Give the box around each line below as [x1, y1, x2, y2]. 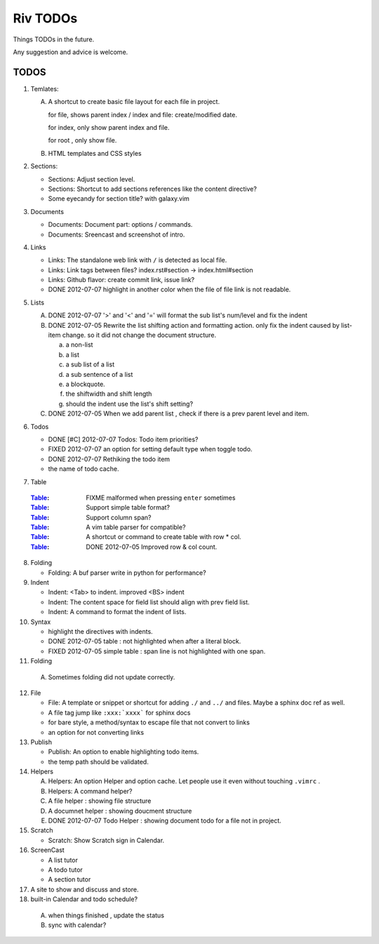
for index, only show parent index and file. [48, 124, 170, 132]
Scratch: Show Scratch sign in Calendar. [48, 836, 165, 844]
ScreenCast [30, 846, 65, 854]
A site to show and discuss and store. [30, 885, 139, 893]
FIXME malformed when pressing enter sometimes [86, 493, 236, 502]
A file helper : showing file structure [48, 797, 152, 805]
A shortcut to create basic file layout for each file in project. [48, 98, 220, 106]
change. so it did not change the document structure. [62, 331, 217, 340]
